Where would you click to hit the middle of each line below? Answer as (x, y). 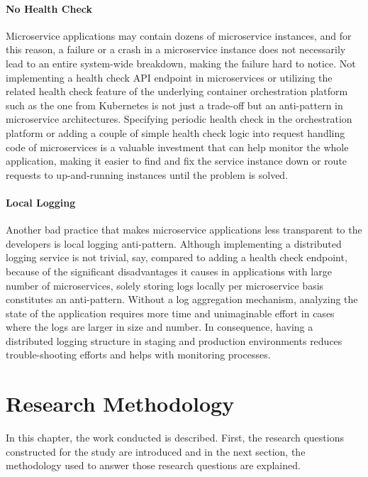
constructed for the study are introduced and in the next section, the (156, 451)
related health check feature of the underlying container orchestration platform (177, 91)
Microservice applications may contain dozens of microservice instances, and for (179, 35)
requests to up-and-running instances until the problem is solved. (147, 174)
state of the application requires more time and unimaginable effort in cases (170, 313)
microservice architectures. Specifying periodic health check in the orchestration (179, 119)
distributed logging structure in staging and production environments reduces (174, 340)
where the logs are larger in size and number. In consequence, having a (160, 327)
